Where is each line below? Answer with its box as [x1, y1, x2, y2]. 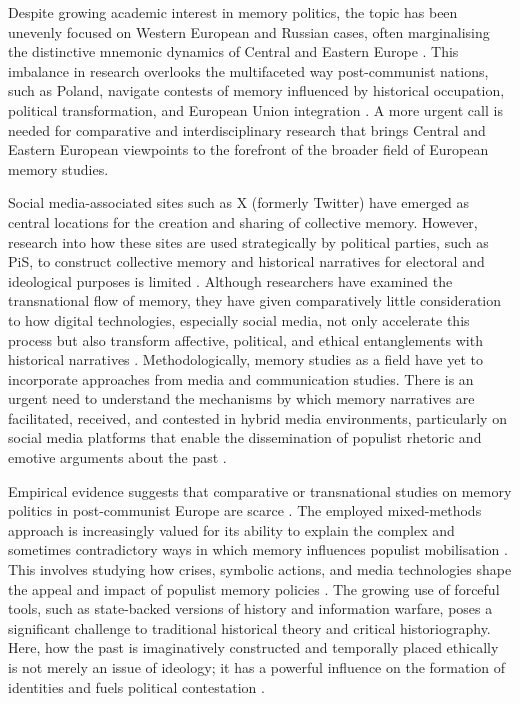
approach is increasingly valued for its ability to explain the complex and [8, 519, 455, 540]
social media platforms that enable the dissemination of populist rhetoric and [8, 427, 482, 448]
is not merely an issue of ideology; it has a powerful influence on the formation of [8, 657, 506, 677]
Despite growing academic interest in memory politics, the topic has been [8, 2, 458, 22]
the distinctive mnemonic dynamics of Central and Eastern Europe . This [8, 41, 459, 62]
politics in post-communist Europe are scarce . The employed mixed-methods [8, 500, 482, 521]
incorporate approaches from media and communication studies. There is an [8, 368, 474, 389]
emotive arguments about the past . [8, 447, 227, 468]
